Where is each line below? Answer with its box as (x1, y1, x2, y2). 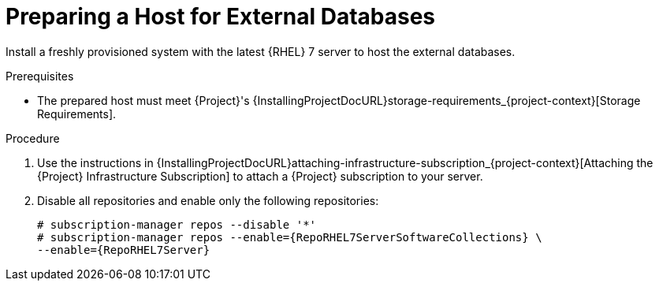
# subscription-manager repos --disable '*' (37, 218, 317, 231)
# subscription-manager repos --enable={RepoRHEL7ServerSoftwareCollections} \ (37, 230, 542, 244)
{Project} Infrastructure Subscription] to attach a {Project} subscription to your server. (37, 169, 483, 183)
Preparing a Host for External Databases (6, 3, 436, 30)
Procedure (6, 131, 60, 145)
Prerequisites (6, 69, 74, 83)
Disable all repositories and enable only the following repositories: (37, 193, 379, 207)
